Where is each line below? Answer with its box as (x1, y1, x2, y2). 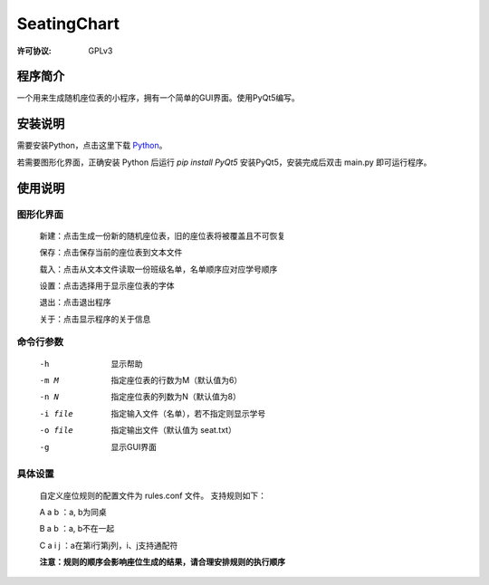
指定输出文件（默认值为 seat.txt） (110, 425, 237, 436)
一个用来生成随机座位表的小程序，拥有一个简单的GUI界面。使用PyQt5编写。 (16, 92, 301, 103)
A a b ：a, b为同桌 (39, 506, 108, 517)
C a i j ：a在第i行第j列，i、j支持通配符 (39, 540, 178, 551)
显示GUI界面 (110, 441, 158, 452)
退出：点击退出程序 (39, 297, 111, 308)
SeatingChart (16, 14, 120, 34)
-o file (39, 426, 74, 436)
